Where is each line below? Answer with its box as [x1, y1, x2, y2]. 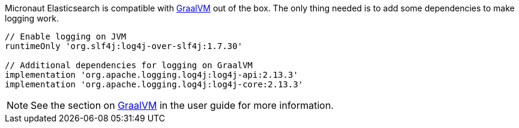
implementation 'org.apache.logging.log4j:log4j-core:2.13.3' [5, 80, 304, 89]
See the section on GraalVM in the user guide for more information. [31, 99, 334, 111]
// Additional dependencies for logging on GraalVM [5, 60, 253, 70]
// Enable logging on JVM [5, 32, 127, 41]
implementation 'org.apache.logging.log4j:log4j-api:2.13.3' [5, 70, 298, 80]
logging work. [5, 13, 59, 23]
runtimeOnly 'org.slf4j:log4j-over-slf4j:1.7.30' [5, 41, 243, 51]
